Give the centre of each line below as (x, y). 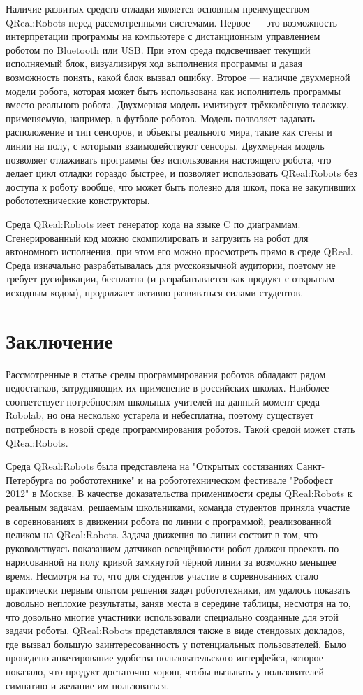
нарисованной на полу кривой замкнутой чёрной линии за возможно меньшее (171, 562)
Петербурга (30, 479)
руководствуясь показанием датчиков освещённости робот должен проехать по (172, 548)
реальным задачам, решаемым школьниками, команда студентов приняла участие (178, 507)
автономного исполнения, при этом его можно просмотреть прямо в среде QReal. (179, 251)
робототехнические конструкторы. (78, 200)
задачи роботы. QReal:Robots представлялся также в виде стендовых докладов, (176, 630)
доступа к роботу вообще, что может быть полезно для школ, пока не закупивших (181, 186)
